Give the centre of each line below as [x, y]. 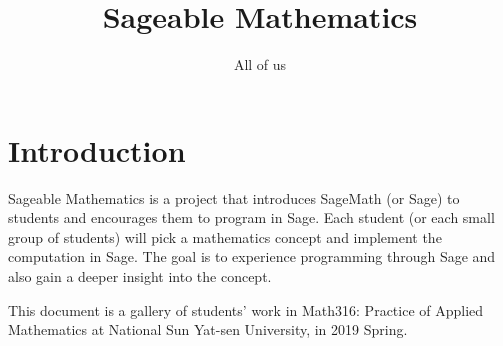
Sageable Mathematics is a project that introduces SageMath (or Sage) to [234, 197]
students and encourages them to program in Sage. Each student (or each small [251, 217]
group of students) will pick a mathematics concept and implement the [225, 236]
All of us [260, 64]
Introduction [97, 149]
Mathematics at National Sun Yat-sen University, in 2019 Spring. [208, 329]
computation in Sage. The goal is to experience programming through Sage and [252, 256]
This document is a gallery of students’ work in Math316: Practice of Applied [246, 309]
